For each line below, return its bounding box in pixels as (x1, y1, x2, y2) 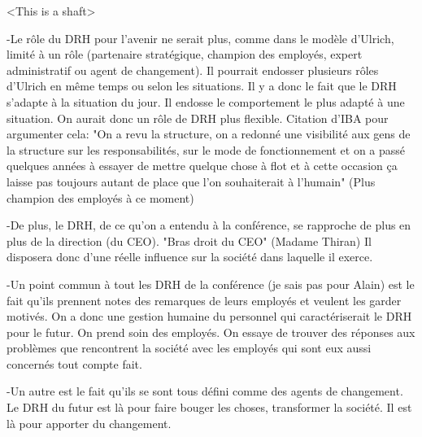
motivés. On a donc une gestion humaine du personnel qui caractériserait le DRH (7, 308, 412, 325)
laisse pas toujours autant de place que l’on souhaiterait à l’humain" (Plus (7, 173, 376, 190)
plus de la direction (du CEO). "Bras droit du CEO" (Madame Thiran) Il (7, 232, 372, 249)
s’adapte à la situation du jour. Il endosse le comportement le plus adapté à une (7, 93, 405, 110)
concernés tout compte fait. (7, 355, 142, 372)
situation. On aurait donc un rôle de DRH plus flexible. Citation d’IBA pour (7, 109, 389, 126)
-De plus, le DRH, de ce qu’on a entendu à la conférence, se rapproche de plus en (7, 216, 411, 234)
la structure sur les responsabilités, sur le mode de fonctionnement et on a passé (7, 141, 406, 158)
